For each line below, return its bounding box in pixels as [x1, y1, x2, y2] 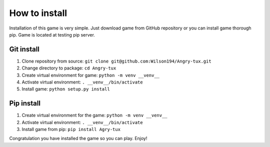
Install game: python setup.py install [21, 86, 110, 92]
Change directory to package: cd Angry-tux [21, 65, 116, 71]
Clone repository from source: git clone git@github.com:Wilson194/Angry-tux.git [21, 58, 212, 64]
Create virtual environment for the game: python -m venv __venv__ [21, 112, 167, 118]
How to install [9, 7, 67, 18]
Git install [9, 45, 40, 53]
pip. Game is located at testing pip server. [9, 31, 95, 37]
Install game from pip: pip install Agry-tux [21, 126, 121, 132]
